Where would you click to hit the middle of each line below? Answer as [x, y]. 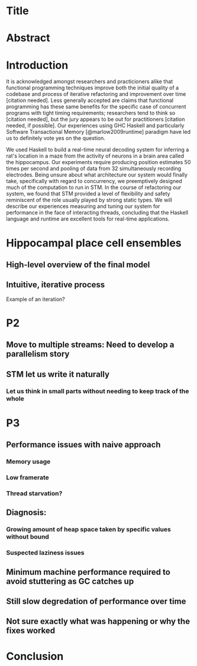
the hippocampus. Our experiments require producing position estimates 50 [98, 162]
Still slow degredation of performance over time [96, 601]
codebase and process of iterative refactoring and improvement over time [96, 94]
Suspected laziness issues [45, 553]
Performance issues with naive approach [83, 445]
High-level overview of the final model [78, 265]
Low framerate [28, 478]
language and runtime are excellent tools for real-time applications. [88, 219]
